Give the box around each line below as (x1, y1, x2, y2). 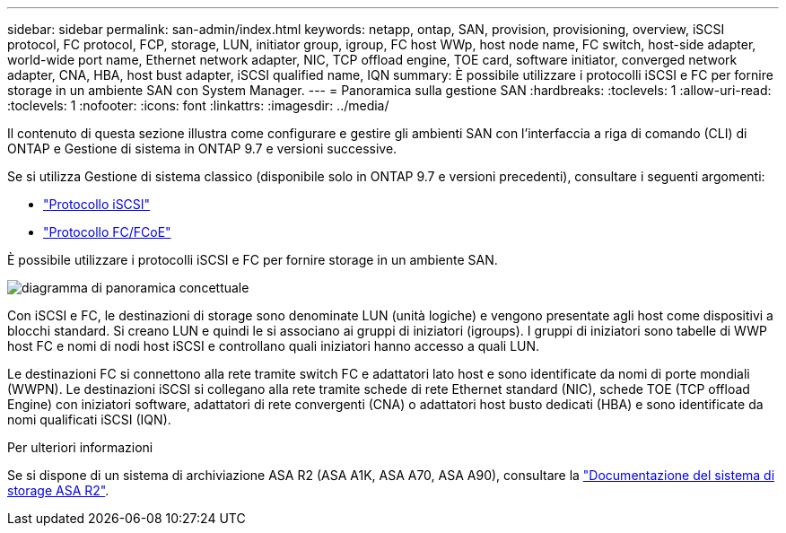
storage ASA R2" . (7, 483, 109, 498)
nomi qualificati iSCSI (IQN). (7, 412, 171, 427)
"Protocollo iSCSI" (43, 197, 151, 212)
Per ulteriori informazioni (7, 440, 153, 455)
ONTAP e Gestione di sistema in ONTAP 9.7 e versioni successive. (7, 141, 397, 156)
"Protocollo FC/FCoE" (43, 224, 171, 240)
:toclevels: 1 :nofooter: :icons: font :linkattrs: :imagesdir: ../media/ (7, 98, 389, 113)
